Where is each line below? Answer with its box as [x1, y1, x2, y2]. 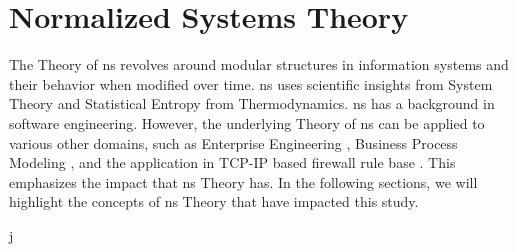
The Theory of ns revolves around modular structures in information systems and [9, 54, 509, 75]
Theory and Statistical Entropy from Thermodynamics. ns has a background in [9, 93, 495, 114]
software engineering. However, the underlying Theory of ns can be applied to [9, 112, 485, 133]
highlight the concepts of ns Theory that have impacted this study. [9, 191, 419, 212]
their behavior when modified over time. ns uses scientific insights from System [9, 73, 493, 94]
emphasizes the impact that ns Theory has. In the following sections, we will [9, 171, 478, 192]
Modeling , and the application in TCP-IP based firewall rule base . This [9, 152, 456, 173]
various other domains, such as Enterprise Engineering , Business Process [9, 132, 458, 153]
